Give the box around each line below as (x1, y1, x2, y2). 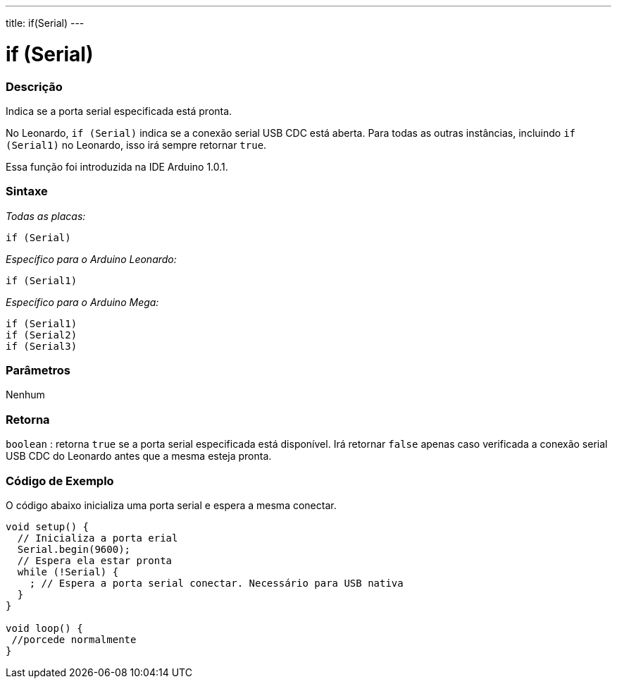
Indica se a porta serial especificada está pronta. (6, 104, 232, 117)
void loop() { (6, 622, 83, 634)
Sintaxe (6, 184, 48, 199)
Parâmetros (6, 363, 70, 377)
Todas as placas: (6, 209, 86, 222)
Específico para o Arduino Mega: (6, 295, 159, 308)
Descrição (6, 79, 63, 94)
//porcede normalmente (11, 633, 137, 645)
